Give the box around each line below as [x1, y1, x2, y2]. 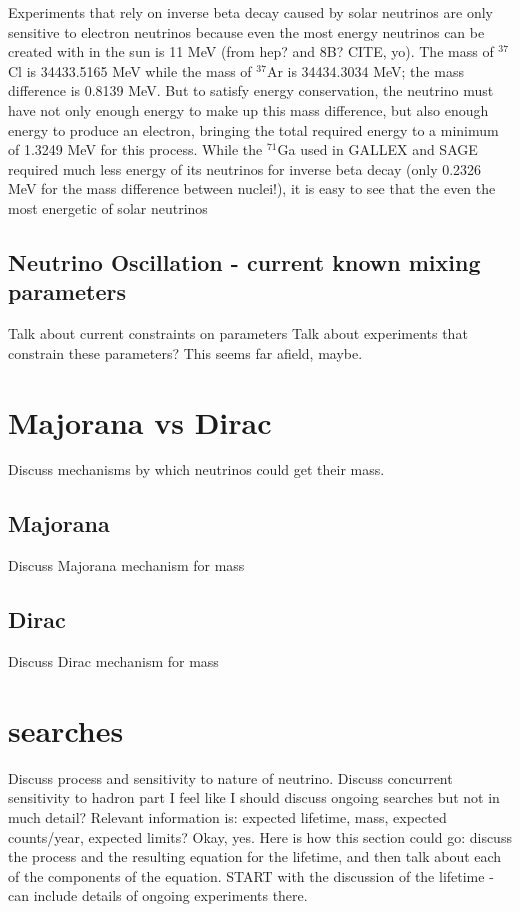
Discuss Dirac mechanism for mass [8, 651, 219, 672]
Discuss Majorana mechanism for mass [8, 555, 245, 576]
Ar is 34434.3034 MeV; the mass [266, 60, 464, 81]
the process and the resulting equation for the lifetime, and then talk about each [8, 846, 502, 867]
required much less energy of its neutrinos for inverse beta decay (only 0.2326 [8, 158, 482, 179]
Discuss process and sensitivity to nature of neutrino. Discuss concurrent [8, 767, 453, 788]
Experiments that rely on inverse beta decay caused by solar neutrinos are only [8, 2, 493, 22]
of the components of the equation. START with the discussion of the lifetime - [8, 865, 494, 886]
